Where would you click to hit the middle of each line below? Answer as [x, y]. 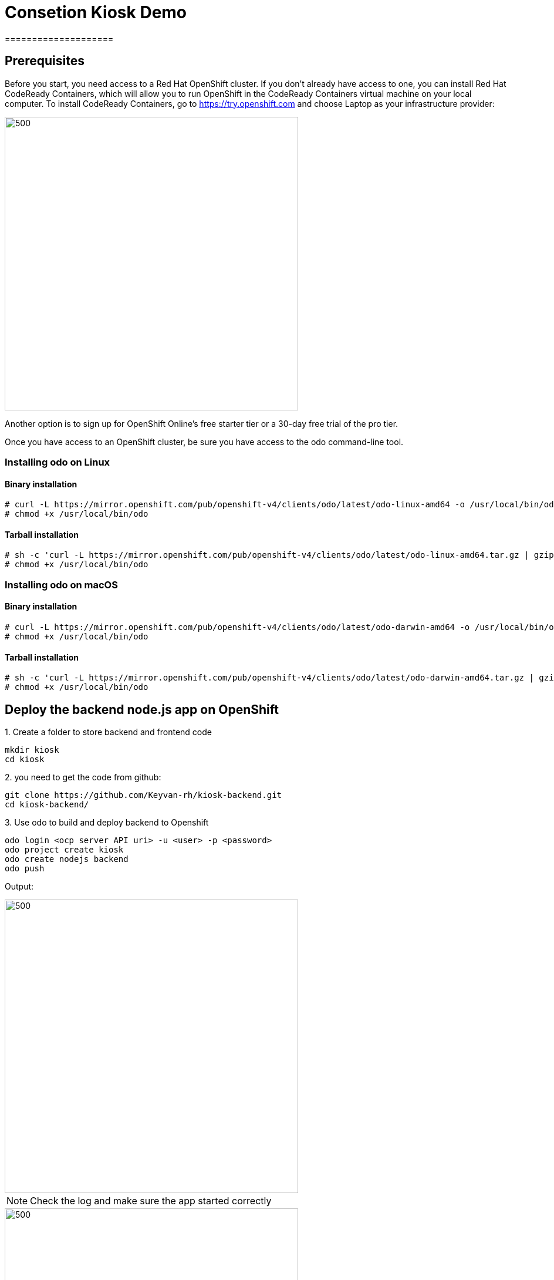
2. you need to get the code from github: [83, 777]
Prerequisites [45, 61]
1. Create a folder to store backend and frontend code [108, 732]
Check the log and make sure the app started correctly [151, 1201]
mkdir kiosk [32, 750]
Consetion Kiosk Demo [96, 12]
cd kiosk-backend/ [47, 805]
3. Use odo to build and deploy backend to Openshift [107, 823]
